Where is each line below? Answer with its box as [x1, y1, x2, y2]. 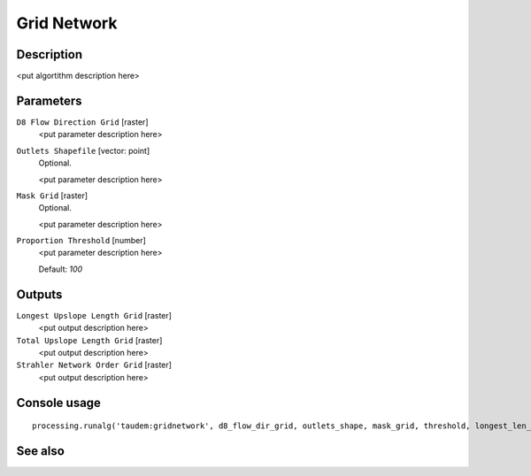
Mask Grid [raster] [16, 190, 88, 201]
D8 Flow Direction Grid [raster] [16, 116, 149, 127]
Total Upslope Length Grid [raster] [16, 334, 163, 345]
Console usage [16, 395, 102, 411]
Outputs [16, 287, 63, 302]
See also [16, 443, 65, 458]
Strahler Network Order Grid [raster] [16, 359, 173, 371]
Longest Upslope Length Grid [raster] [16, 310, 173, 320]
